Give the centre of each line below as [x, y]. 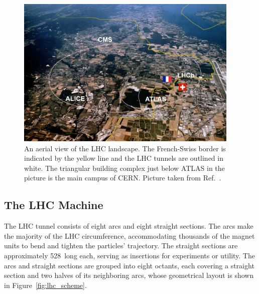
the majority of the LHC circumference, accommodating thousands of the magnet [129, 235]
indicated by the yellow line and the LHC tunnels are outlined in [124, 158]
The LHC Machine [54, 205]
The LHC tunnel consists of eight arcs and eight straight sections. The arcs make [129, 226]
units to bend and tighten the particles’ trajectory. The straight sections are [121, 246]
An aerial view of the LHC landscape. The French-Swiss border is [125, 148]
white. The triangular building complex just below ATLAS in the [124, 168]
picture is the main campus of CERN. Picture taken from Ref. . [123, 178]
